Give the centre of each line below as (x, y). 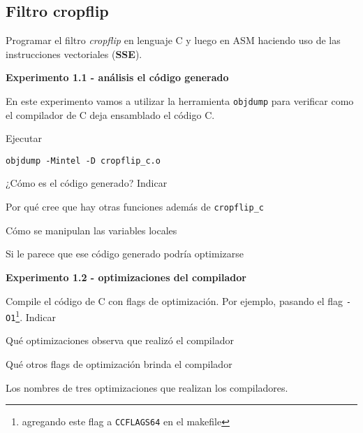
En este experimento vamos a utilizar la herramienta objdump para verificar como (180, 100)
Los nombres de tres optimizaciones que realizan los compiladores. (147, 387)
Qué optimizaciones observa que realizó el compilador (120, 340)
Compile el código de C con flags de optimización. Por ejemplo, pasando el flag (174, 300)
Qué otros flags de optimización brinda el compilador (119, 364)
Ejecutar (24, 138)
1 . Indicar (36, 316)
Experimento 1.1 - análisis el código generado (117, 77)
